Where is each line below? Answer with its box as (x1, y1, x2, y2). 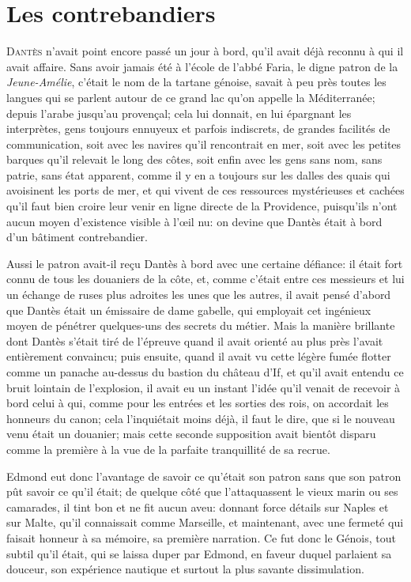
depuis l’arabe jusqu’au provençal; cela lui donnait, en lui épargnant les (6, 104, 352, 121)
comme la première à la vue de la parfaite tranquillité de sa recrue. (6, 440, 330, 457)
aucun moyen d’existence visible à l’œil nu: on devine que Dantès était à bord (6, 213, 383, 229)
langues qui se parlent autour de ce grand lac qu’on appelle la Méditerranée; (6, 89, 375, 105)
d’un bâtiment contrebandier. (6, 229, 149, 245)
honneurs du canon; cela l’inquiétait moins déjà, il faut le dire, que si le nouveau (6, 410, 395, 426)
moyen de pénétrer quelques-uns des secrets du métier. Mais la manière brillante (6, 317, 395, 334)
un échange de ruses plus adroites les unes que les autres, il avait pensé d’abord (6, 286, 391, 303)
